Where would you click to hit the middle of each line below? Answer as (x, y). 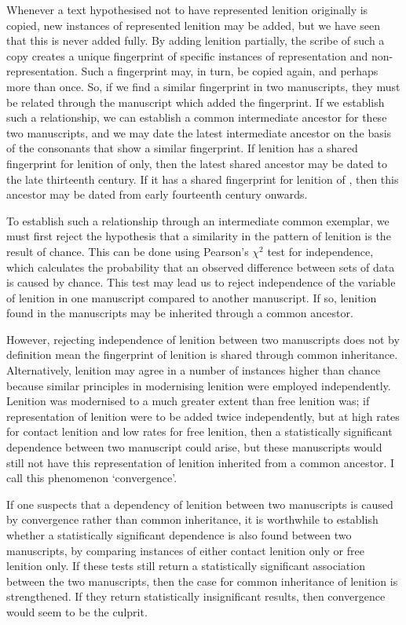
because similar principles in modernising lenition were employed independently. (199, 385)
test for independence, (320, 251)
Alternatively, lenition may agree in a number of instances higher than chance (194, 370)
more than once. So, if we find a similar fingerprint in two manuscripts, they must (203, 86)
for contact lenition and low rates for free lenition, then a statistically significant (199, 431)
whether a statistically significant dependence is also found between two (179, 535)
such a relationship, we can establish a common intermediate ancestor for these (197, 117)
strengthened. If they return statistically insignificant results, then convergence (196, 596)
